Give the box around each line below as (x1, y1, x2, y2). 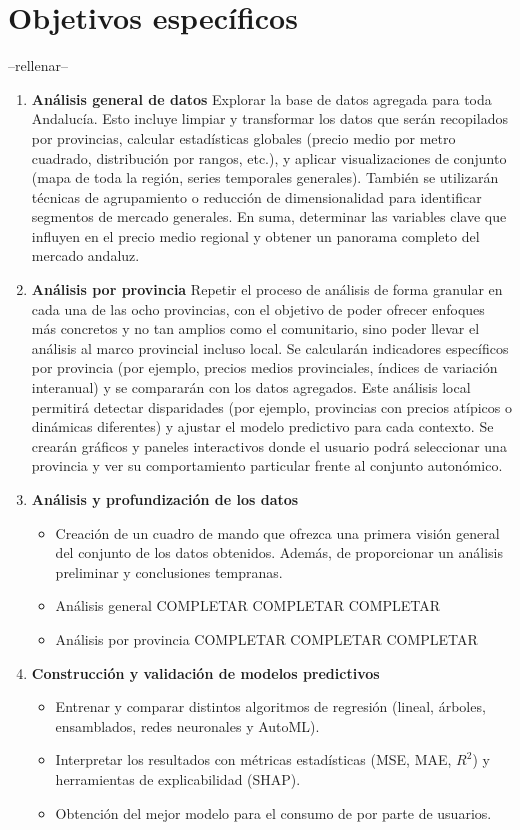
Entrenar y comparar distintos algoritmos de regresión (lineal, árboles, (55, 696, 486, 717)
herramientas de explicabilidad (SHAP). (55, 768, 301, 789)
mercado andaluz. (31, 245, 140, 266)
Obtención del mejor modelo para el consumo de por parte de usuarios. (55, 802, 492, 823)
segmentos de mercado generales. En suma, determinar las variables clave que (31, 206, 507, 227)
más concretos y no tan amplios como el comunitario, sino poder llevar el (31, 318, 480, 339)
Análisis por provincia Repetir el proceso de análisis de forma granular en (31, 279, 503, 300)
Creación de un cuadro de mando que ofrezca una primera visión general (55, 522, 500, 543)
